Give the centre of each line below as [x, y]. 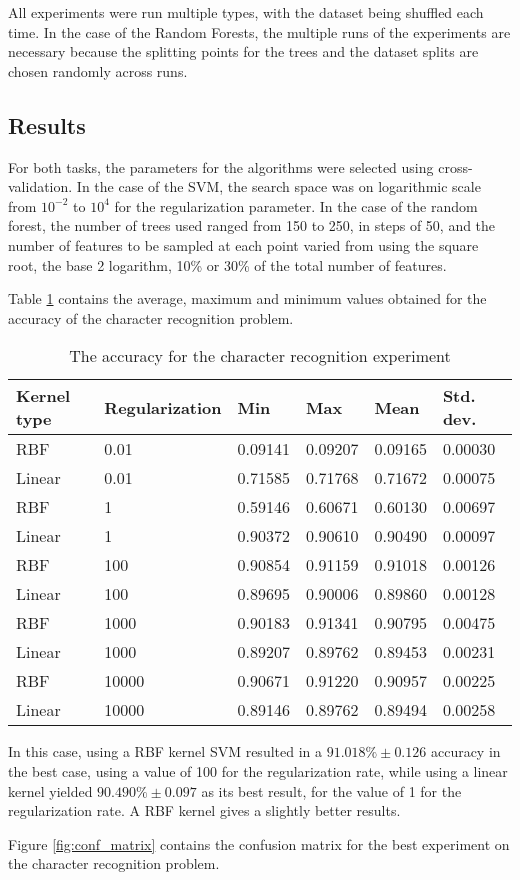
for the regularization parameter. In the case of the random [296, 205]
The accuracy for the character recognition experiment [260, 356]
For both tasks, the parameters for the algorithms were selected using [221, 166]
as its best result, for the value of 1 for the [331, 790]
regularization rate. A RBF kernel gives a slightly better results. [204, 810]
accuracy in [465, 751]
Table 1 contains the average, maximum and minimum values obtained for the [247, 298]
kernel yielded [50, 790]
